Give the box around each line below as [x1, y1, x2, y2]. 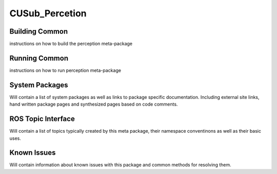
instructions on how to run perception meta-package [9, 67, 122, 73]
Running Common [9, 54, 69, 62]
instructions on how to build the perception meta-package [9, 41, 133, 47]
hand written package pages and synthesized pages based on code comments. [9, 101, 178, 107]
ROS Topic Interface [9, 115, 75, 123]
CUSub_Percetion [9, 8, 87, 19]
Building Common [9, 27, 68, 36]
